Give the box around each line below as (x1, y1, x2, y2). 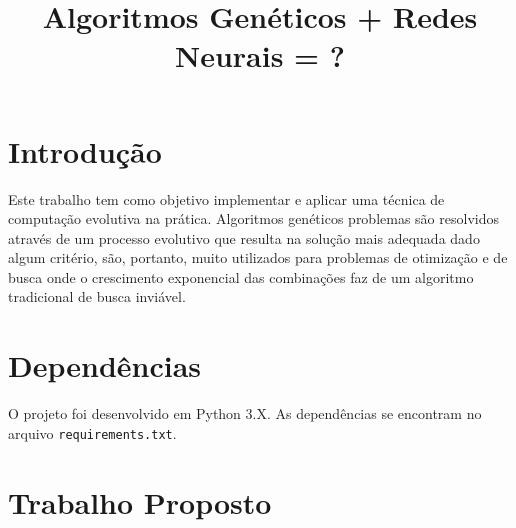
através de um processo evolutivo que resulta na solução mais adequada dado (8, 227, 480, 248)
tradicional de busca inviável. (8, 286, 186, 307)
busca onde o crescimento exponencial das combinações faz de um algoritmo (8, 266, 474, 287)
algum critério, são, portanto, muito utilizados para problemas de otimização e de (8, 247, 508, 268)
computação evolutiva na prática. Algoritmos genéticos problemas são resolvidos (8, 208, 499, 229)
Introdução (8, 130, 162, 171)
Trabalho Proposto (8, 481, 272, 522)
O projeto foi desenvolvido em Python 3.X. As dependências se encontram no (8, 403, 482, 424)
